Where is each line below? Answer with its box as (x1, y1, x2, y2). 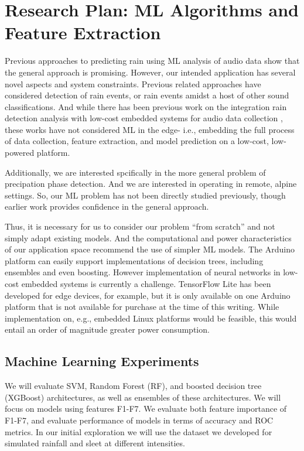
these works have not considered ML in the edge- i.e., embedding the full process (5, 123, 295, 135)
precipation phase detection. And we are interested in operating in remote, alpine (5, 177, 297, 190)
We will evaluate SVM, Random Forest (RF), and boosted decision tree (5, 380, 262, 392)
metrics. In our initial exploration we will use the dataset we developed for (5, 425, 272, 438)
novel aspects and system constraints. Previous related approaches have (5, 77, 261, 90)
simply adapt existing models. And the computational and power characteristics (5, 231, 292, 244)
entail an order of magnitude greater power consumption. (5, 323, 210, 336)
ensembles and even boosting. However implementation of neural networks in (5, 266, 281, 278)
